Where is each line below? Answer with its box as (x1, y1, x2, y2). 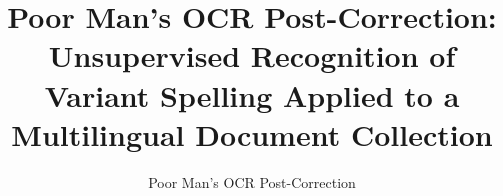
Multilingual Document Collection (11, 113, 493, 154)
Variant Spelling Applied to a (44, 74, 460, 115)
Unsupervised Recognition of (48, 35, 456, 76)
